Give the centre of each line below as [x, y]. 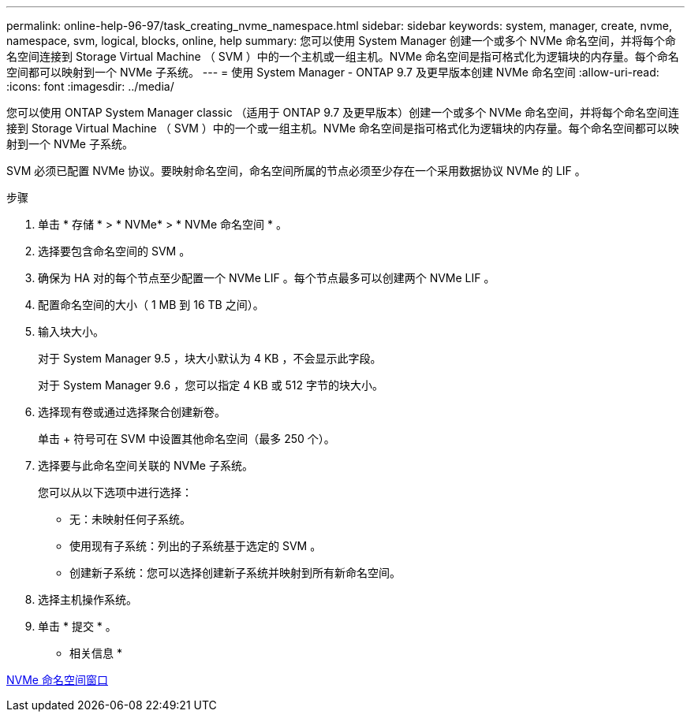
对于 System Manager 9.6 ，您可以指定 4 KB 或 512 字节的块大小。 [211, 385]
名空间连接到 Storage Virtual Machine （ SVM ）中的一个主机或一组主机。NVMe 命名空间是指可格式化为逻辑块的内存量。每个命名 [343, 56]
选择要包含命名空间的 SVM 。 [114, 251]
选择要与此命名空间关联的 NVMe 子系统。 [146, 465]
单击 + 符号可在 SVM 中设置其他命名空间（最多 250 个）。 [187, 439]
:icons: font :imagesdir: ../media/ [90, 86]
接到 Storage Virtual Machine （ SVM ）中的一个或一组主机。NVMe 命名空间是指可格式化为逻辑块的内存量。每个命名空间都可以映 [343, 128]
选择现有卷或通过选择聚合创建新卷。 [132, 412]
